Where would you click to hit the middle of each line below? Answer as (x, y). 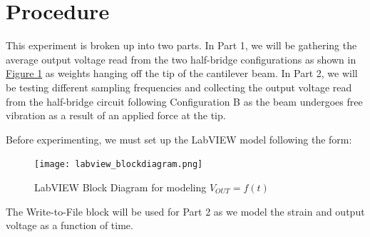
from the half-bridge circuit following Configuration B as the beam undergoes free (184, 101)
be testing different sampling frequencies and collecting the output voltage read (179, 87)
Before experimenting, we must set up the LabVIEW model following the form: (179, 139)
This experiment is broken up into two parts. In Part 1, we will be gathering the (181, 45)
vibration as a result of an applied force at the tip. (116, 115)
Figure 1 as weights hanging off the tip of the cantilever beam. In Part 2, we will (182, 73)
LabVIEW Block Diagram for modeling (120, 187)
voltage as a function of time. (70, 225)
